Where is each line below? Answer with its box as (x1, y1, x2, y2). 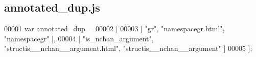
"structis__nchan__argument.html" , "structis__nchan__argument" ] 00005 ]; (4, 43, 252, 53)
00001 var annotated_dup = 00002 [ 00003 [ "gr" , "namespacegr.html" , (4, 23, 225, 34)
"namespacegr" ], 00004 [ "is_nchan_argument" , (4, 33, 154, 43)
